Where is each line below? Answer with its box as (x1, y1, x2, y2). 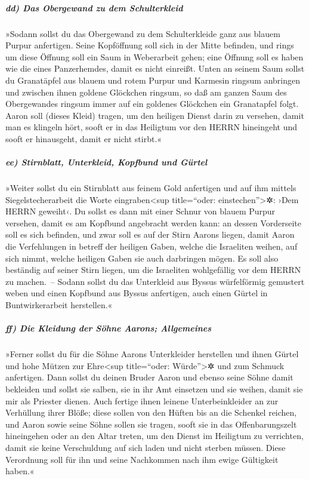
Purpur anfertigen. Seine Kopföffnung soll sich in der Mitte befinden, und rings (5, 39, 294, 51)
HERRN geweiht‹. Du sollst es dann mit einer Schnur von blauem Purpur (5, 205, 276, 217)
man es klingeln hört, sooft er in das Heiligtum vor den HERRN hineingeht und (5, 121, 298, 133)
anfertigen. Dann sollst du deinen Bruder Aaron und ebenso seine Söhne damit (5, 371, 293, 383)
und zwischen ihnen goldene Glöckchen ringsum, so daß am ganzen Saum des (5, 85, 287, 98)
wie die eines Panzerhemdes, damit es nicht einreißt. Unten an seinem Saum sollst (5, 62, 305, 75)
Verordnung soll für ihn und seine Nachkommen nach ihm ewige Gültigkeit (5, 453, 279, 465)
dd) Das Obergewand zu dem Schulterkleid (5, 1, 183, 14)
